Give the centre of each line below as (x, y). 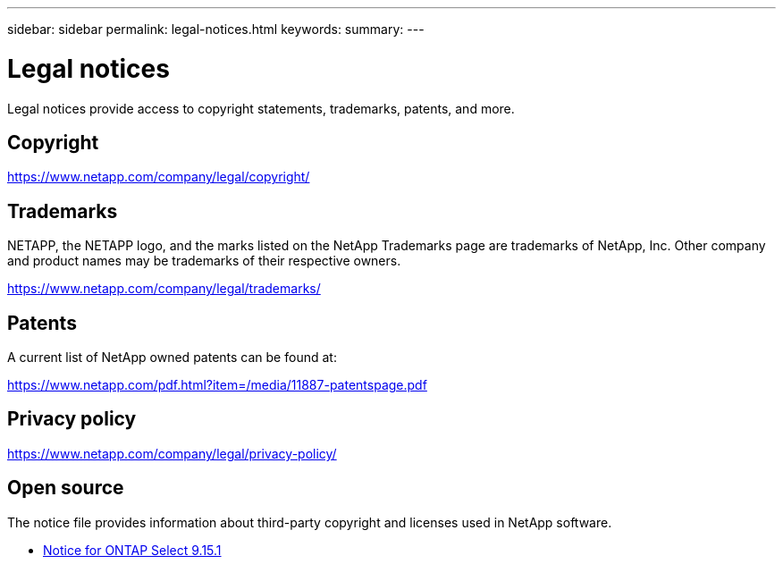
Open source (66, 488)
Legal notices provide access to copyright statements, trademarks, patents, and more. (261, 108)
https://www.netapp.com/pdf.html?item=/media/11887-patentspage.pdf (217, 385)
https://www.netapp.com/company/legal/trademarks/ (164, 289)
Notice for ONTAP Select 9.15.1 (132, 550)
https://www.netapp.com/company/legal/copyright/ (159, 177)
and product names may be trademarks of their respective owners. (204, 261)
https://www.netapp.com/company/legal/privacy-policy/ (172, 453)
